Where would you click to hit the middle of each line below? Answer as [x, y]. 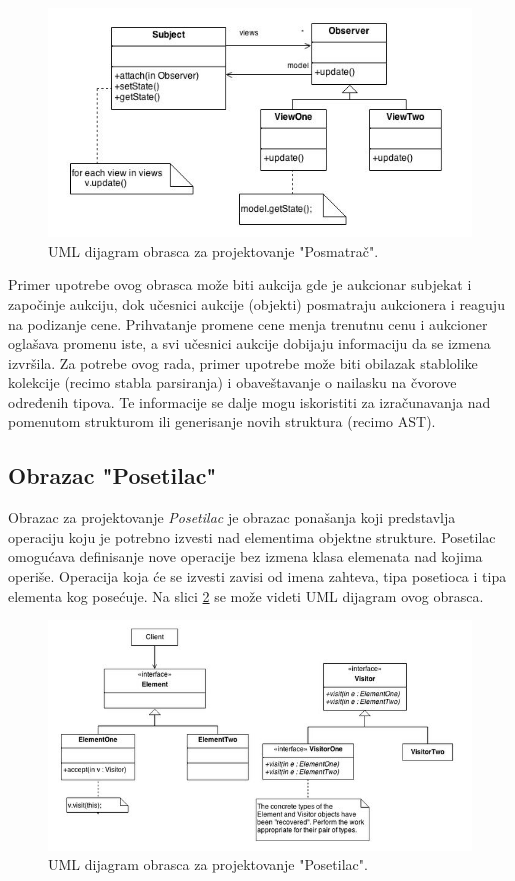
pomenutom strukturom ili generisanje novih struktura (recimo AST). [222, 421]
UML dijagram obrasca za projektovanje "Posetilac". [208, 864]
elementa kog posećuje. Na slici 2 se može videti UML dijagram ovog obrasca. [246, 595]
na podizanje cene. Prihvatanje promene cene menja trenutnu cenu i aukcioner [248, 323]
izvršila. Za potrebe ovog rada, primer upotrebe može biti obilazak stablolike [243, 362]
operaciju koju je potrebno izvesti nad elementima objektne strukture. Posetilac [252, 536]
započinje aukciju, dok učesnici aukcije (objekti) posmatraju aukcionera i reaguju [256, 303]
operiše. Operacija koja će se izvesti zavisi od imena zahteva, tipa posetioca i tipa [257, 576]
